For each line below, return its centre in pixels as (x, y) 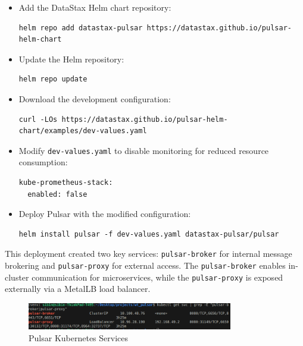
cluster (17, 277)
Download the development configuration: (95, 98)
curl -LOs (38, 119)
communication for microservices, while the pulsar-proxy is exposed (157, 277)
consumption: (43, 162)
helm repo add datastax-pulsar (81, 28)
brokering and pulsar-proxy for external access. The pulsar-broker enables (145, 265)
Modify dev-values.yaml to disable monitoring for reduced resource (144, 150)
